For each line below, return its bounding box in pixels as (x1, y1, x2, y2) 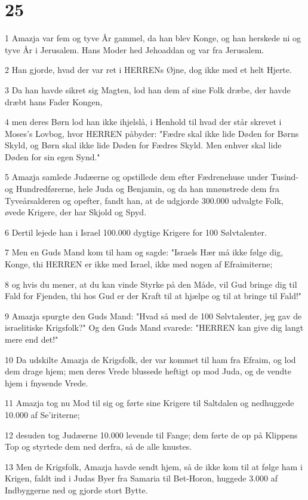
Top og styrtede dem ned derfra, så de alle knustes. (5, 440, 192, 453)
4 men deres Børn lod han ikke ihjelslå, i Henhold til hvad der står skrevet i (5, 115, 282, 128)
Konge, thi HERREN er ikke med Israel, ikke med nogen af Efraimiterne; (5, 258, 273, 270)
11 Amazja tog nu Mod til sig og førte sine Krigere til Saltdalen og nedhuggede (5, 397, 294, 409)
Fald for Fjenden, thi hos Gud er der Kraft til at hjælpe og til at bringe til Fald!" (5, 289, 302, 302)
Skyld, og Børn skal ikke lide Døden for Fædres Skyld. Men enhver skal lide (5, 139, 282, 151)
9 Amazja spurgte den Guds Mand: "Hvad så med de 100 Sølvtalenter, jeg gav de (5, 309, 302, 322)
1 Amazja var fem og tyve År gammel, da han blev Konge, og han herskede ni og (5, 32, 301, 44)
